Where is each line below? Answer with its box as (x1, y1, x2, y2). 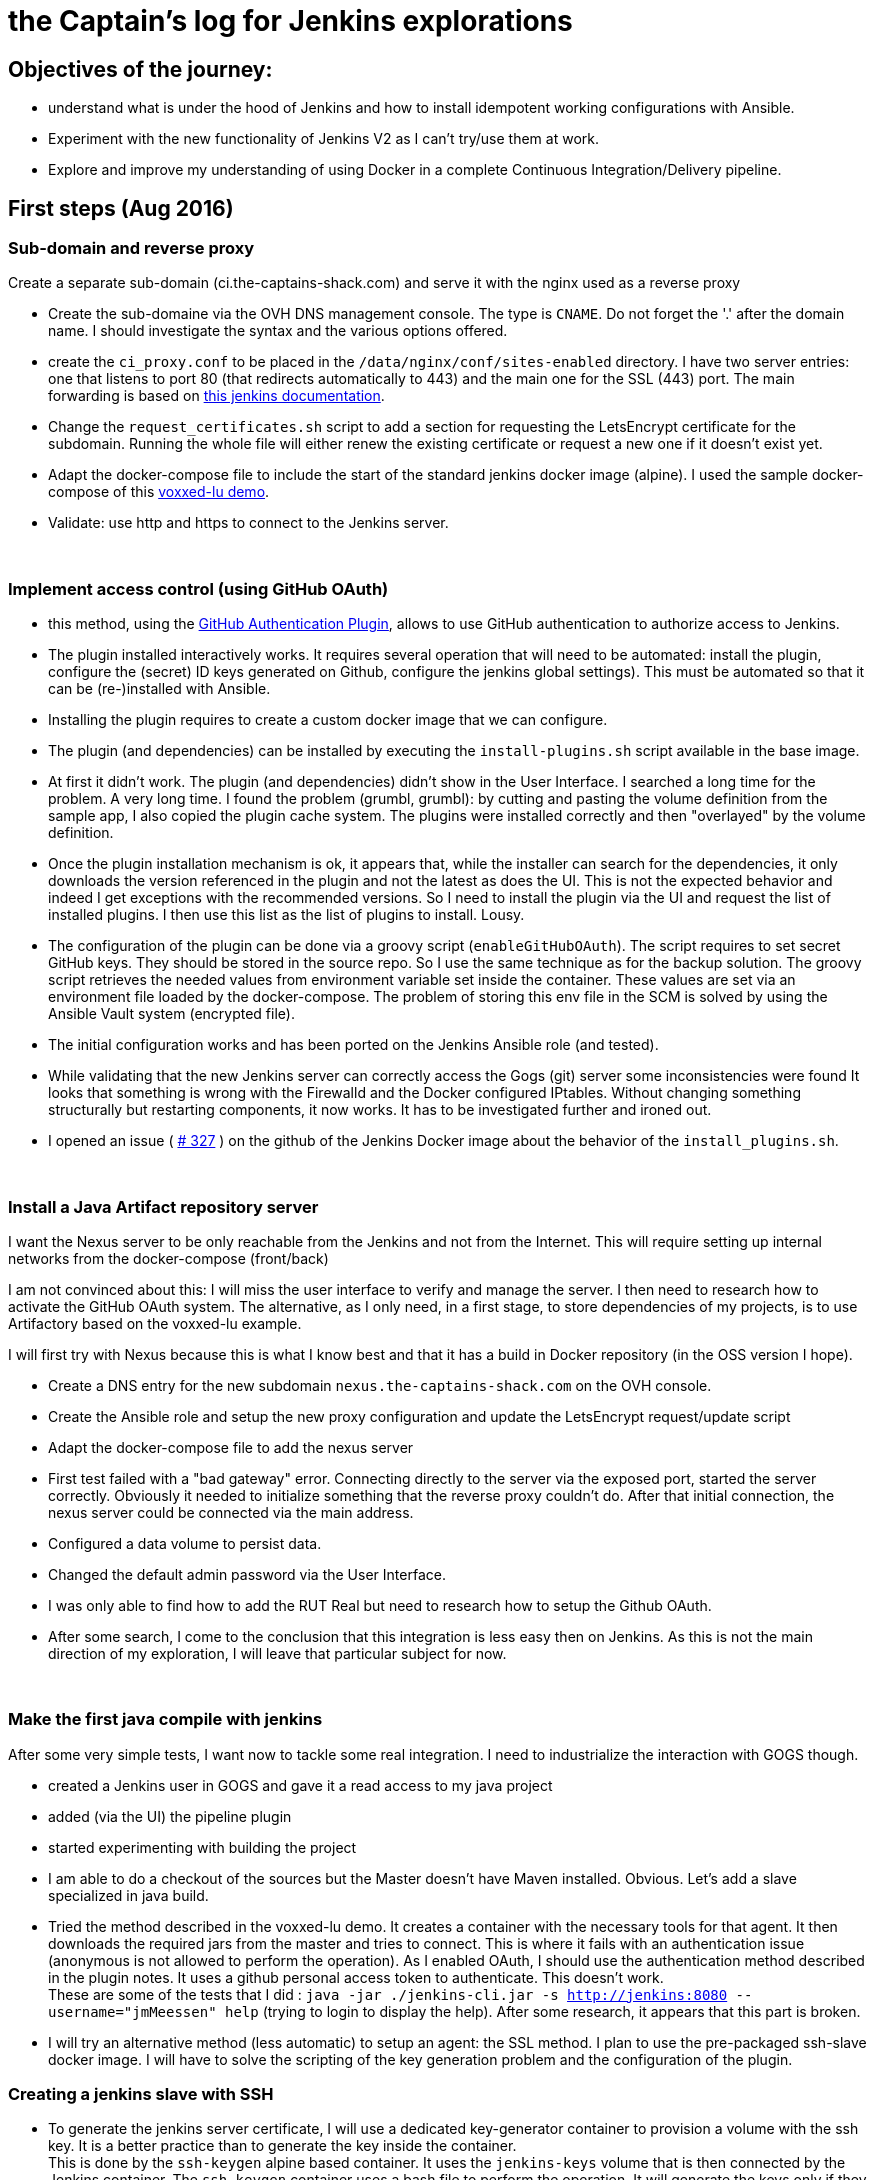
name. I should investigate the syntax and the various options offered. (48, 322, 508, 340)
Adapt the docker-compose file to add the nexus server (48, 1438, 414, 1456)
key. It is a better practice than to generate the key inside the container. (48, 2137, 517, 2155)
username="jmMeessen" (48, 2003, 217, 2020)
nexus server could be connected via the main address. (48, 1503, 414, 1521)
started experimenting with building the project (48, 1838, 357, 1856)
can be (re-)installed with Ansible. (48, 680, 271, 698)
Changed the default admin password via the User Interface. (48, 1565, 446, 1583)
